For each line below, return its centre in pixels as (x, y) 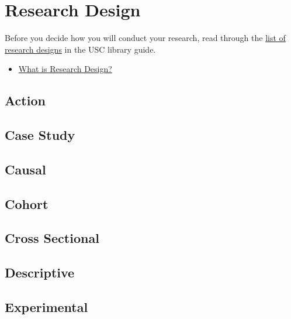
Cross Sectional (52, 238)
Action (25, 100)
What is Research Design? (65, 69)
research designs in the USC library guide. (80, 49)
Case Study (40, 135)
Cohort (27, 203)
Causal (25, 169)
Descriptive (40, 272)
